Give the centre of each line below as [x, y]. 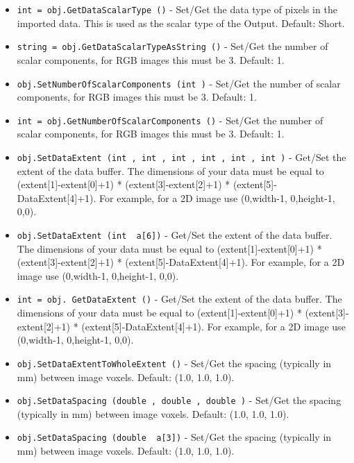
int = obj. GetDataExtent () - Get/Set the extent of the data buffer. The [179, 299]
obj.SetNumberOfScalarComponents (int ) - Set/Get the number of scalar [179, 83]
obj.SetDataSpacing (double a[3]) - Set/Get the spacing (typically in [174, 437]
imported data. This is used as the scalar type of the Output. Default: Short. [181, 23]
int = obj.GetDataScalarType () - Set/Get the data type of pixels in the [177, 9]
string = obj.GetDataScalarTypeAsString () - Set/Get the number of [172, 46]
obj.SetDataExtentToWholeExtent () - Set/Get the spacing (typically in [174, 363]
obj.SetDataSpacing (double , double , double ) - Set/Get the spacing [179, 400]
